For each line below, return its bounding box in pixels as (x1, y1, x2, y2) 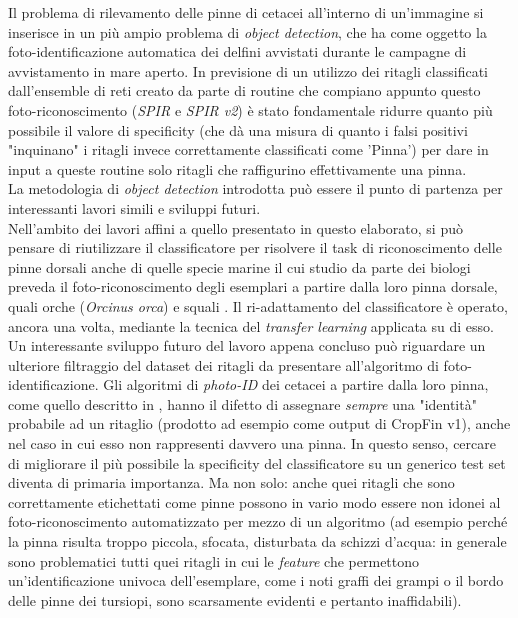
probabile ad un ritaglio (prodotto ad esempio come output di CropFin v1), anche (8, 413, 511, 434)
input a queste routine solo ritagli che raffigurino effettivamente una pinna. (8, 158, 467, 179)
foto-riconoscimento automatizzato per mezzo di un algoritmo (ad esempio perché (8, 511, 508, 532)
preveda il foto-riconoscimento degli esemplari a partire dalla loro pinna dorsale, (8, 276, 498, 297)
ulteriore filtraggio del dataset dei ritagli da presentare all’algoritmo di (8, 354, 439, 375)
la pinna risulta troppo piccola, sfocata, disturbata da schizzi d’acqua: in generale (8, 531, 507, 552)
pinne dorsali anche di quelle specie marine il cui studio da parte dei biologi (8, 256, 471, 277)
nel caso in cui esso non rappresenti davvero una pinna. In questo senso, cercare (8, 433, 496, 454)
